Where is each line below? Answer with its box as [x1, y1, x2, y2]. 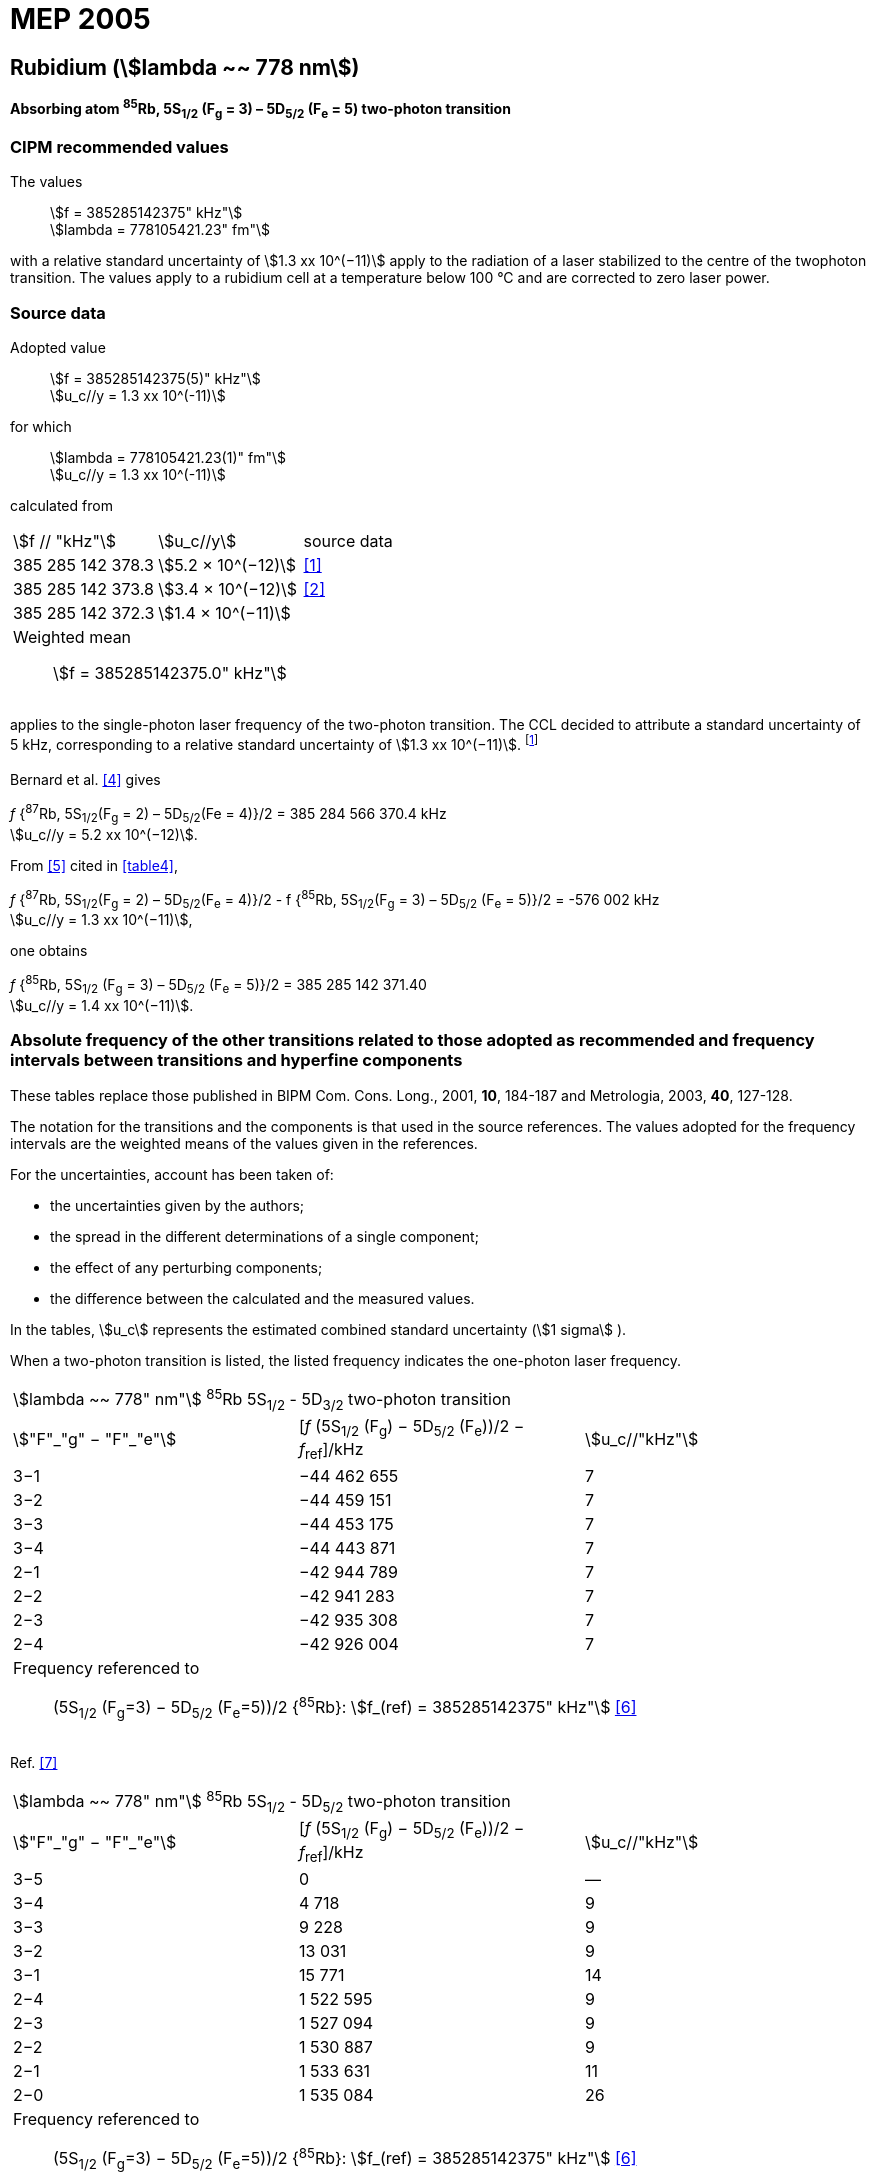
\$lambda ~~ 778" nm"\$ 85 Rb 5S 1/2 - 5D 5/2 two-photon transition [13, 1787, 511, 1815]
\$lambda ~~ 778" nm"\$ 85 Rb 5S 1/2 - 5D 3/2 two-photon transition [13, 1385, 511, 1413]
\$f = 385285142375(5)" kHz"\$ [50, 370, 261, 388]
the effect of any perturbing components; [50, 1258, 323, 1276]
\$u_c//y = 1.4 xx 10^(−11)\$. [10, 996, 194, 1014]
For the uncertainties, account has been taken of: [10, 1165, 334, 1183]
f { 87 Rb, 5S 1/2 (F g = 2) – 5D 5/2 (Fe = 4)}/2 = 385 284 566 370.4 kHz [10, 802, 447, 826]
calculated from [10, 497, 113, 515]
